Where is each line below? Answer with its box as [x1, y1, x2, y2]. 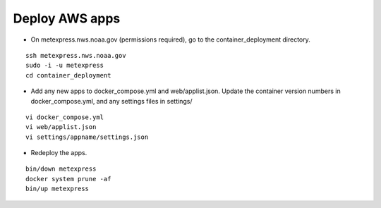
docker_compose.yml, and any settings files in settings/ [30, 97, 193, 105]
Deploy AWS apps [13, 11, 121, 26]
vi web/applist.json [25, 123, 97, 131]
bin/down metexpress [25, 165, 97, 173]
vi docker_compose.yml [25, 113, 104, 121]
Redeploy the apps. [30, 149, 87, 157]
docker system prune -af [25, 175, 111, 183]
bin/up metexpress [25, 185, 90, 193]
